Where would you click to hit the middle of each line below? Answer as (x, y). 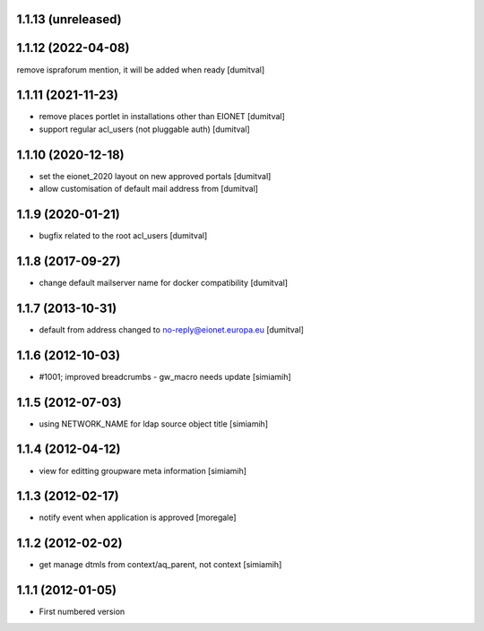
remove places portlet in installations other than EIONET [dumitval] (162, 117)
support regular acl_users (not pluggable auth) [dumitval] (144, 129)
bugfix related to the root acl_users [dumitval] (123, 236)
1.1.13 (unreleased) (69, 19)
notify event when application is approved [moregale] (138, 518)
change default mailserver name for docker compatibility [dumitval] (164, 282)
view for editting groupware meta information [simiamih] (143, 471)
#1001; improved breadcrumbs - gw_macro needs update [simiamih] (165, 376)
